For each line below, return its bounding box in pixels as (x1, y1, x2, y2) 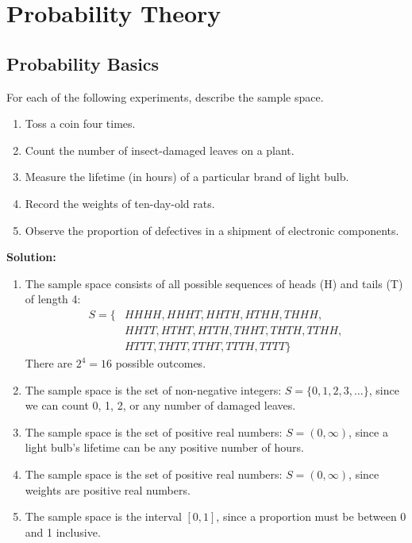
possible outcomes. (115, 355, 206, 372)
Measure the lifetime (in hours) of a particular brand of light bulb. (25, 168, 349, 185)
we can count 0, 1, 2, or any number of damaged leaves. (25, 397, 296, 414)
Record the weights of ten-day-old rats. (25, 194, 215, 211)
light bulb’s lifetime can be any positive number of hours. (25, 439, 304, 456)
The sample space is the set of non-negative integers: (25, 381, 282, 398)
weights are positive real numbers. (25, 481, 191, 498)
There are (25, 355, 72, 372)
